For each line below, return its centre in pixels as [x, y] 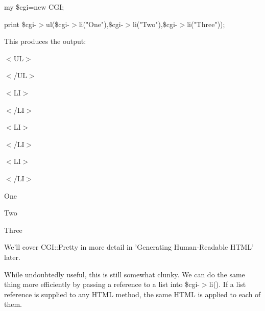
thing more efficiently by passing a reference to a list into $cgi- [102, 284]
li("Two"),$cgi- [155, 24]
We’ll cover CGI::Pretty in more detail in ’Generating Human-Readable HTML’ [129, 247]
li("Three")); [206, 24]
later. [12, 257]
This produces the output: [45, 41]
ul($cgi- [58, 24]
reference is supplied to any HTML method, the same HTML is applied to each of [132, 294]
